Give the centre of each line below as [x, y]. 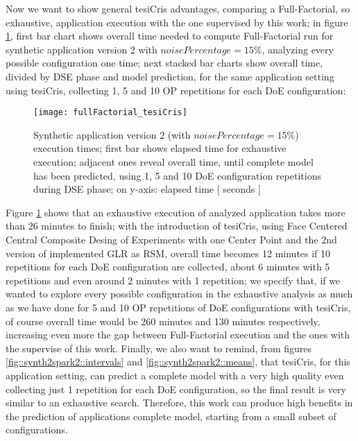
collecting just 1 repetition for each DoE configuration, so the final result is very [176, 389]
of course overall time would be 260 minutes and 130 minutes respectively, [163, 321]
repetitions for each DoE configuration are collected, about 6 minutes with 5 [168, 267]
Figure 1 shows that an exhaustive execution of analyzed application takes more [176, 212]
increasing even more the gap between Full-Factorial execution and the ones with [178, 335]
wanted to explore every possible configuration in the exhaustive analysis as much [179, 294]
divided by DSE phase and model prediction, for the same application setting [170, 76]
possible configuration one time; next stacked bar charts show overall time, [164, 63]
